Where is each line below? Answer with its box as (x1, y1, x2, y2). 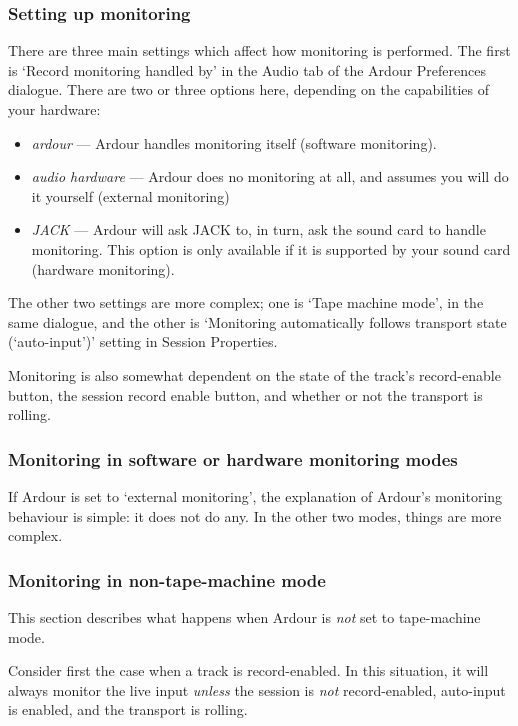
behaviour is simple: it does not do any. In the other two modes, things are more (8, 505, 502, 526)
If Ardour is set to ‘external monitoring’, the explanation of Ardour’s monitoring (8, 485, 503, 506)
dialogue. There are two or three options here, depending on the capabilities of (8, 79, 490, 100)
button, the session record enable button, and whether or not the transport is (8, 384, 483, 405)
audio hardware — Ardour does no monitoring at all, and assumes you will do (31, 166, 509, 187)
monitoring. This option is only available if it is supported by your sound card (31, 238, 511, 259)
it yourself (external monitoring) (31, 185, 230, 206)
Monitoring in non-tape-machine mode (8, 567, 326, 592)
